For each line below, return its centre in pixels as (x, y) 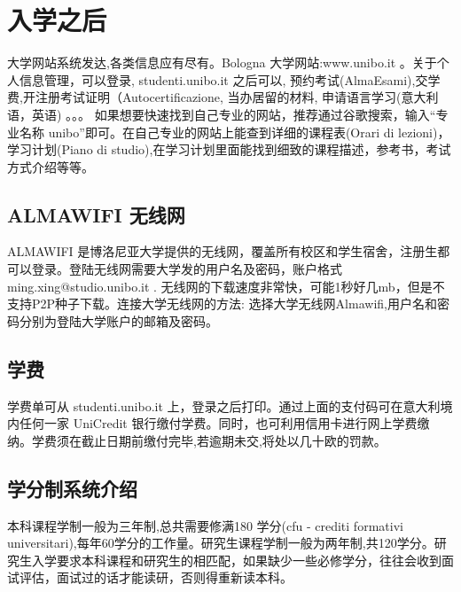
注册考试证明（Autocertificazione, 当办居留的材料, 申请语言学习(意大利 (237, 97)
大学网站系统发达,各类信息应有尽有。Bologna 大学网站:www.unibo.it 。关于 (222, 62)
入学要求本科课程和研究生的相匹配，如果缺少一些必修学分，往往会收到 (236, 560)
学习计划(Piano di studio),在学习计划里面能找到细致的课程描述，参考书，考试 (229, 149)
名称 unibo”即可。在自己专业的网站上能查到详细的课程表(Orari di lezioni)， (234, 132)
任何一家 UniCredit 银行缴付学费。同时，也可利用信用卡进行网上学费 (218, 423)
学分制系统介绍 (72, 488)
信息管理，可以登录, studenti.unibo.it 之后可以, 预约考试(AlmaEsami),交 (223, 79)
